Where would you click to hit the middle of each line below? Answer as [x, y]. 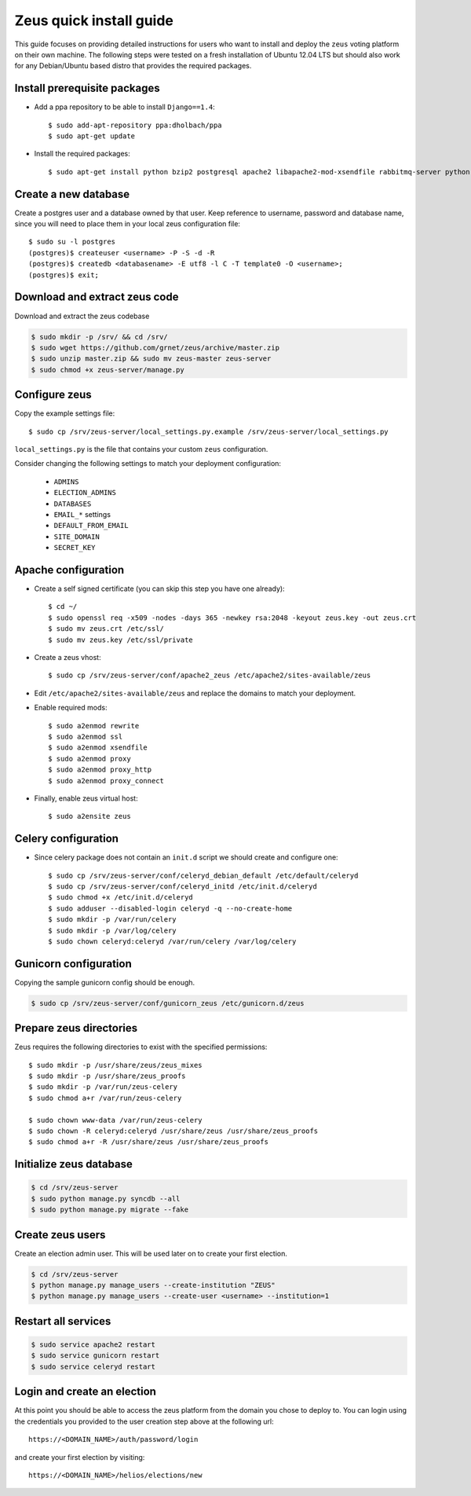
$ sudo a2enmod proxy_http [100, 770]
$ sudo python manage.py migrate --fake [110, 1210]
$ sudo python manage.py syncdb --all [106, 1199]
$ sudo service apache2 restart [93, 1345]
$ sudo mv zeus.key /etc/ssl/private [121, 640]
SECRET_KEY [75, 548]
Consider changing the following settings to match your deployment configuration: [148, 464]
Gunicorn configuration [73, 964]
